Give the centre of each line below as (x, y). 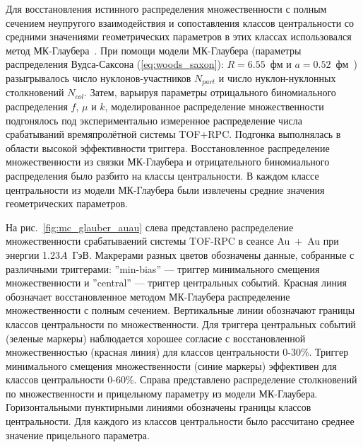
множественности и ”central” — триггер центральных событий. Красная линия (176, 283)
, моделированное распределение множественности (214, 106)
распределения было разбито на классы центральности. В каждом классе (162, 175)
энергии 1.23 (33, 254)
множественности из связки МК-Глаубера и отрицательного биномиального (168, 162)
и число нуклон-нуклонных (277, 77)
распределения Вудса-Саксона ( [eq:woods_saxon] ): (115, 64)
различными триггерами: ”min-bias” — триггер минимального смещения (163, 268)
